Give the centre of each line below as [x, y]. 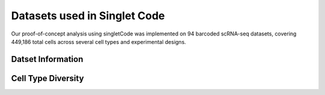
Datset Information [47, 59]
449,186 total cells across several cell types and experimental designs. [99, 41]
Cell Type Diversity [48, 78]
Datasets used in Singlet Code [88, 16]
